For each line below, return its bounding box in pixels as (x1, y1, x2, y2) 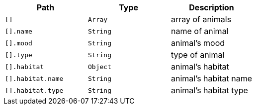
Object (88, 63, 111, 71)
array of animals (171, 14, 232, 24)
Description (189, 2, 234, 12)
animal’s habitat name (171, 73, 253, 83)
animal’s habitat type (171, 85, 248, 95)
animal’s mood (171, 38, 225, 48)
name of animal (171, 26, 229, 36)
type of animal (171, 50, 225, 60)
